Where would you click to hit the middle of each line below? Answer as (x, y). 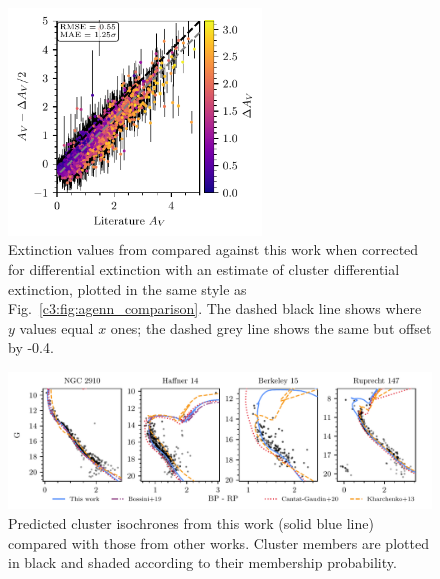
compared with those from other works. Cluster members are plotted (218, 542)
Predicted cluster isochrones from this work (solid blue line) (191, 522)
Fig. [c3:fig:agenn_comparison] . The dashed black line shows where (215, 308)
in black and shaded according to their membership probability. (202, 562)
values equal (56, 327)
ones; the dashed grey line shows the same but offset (271, 327)
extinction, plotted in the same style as (127, 288)
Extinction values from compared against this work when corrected (213, 249)
